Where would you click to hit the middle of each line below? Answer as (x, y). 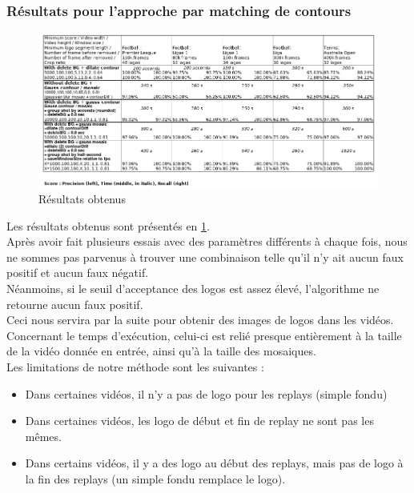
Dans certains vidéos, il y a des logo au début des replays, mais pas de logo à (214, 463)
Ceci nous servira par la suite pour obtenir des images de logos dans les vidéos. (200, 320)
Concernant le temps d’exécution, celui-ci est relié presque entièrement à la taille (204, 335)
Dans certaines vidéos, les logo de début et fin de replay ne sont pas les (199, 421)
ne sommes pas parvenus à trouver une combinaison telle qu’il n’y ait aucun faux (205, 257)
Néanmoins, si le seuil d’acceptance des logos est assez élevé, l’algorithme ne (193, 288)
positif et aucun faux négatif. (78, 273)
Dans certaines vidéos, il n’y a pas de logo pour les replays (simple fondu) (206, 393)
